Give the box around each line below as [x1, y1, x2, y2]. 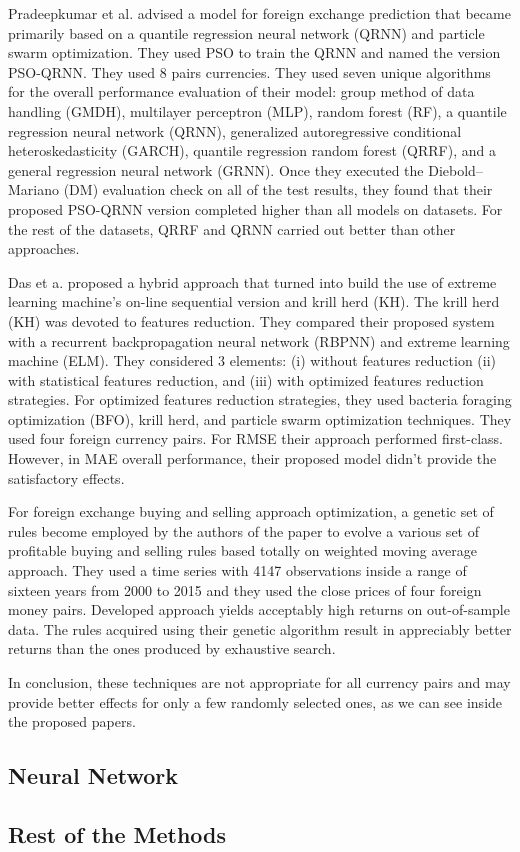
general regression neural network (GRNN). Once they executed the [8, 159, 424, 180]
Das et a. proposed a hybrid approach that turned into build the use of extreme [8, 271, 497, 292]
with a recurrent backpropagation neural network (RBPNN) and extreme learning [8, 330, 510, 351]
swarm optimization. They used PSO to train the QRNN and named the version [8, 42, 501, 63]
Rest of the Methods [8, 818, 227, 849]
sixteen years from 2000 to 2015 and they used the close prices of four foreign [8, 579, 482, 600]
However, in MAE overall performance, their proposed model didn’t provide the [8, 448, 497, 469]
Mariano [8, 179, 60, 200]
